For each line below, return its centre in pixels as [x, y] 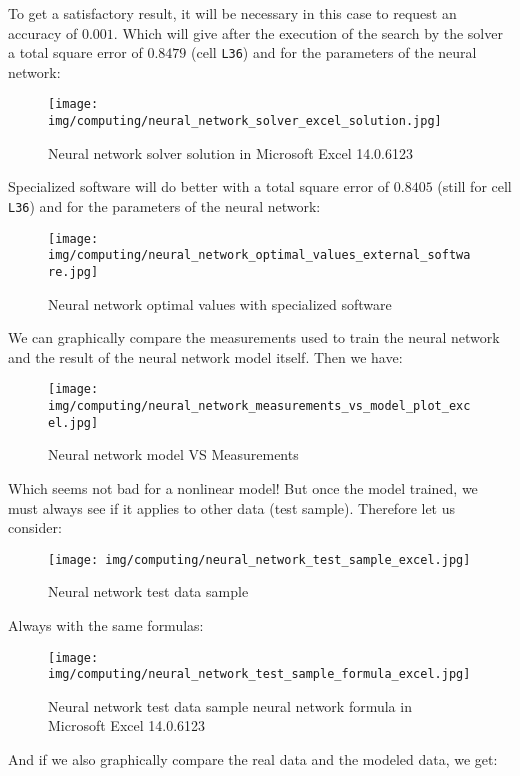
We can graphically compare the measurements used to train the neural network [254, 337]
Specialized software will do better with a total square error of [199, 186]
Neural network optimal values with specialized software [220, 303]
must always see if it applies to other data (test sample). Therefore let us [232, 507]
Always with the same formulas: [106, 624]
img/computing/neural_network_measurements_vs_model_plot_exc [259, 406]
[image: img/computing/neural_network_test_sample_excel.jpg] [259, 559]
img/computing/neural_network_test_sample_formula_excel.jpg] [259, 674]
